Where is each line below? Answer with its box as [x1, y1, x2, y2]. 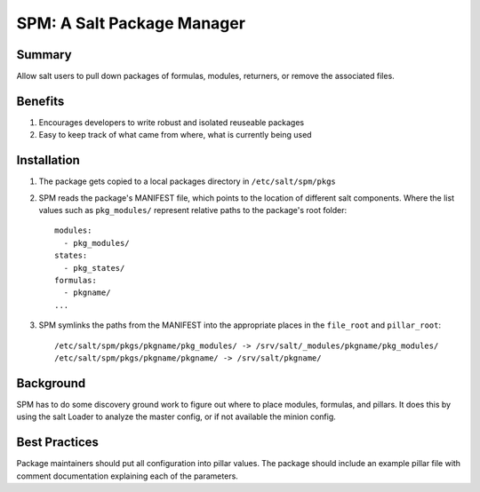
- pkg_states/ [63, 263, 125, 273]
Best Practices [16, 435, 100, 450]
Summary [16, 47, 72, 62]
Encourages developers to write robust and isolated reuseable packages [38, 116, 305, 128]
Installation [16, 153, 80, 168]
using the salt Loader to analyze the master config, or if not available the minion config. [16, 411, 337, 422]
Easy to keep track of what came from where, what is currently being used [38, 130, 312, 140]
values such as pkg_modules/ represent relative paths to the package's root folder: [38, 205, 348, 216]
